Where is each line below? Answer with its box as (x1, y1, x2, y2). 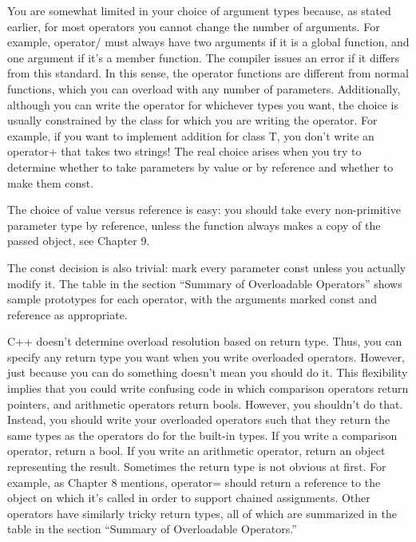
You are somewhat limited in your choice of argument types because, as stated (7, 2, 391, 18)
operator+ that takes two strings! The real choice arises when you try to (7, 143, 362, 160)
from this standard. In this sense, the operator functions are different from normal (7, 65, 409, 81)
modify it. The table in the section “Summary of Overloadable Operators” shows (7, 275, 402, 291)
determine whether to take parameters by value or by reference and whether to (7, 158, 394, 175)
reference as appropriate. (7, 306, 128, 322)
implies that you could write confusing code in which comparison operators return (7, 380, 409, 397)
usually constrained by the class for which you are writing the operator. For (7, 112, 378, 129)
